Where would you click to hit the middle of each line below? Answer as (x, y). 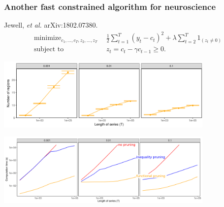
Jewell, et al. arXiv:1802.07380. (51, 25)
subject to (49, 50)
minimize (48, 38)
